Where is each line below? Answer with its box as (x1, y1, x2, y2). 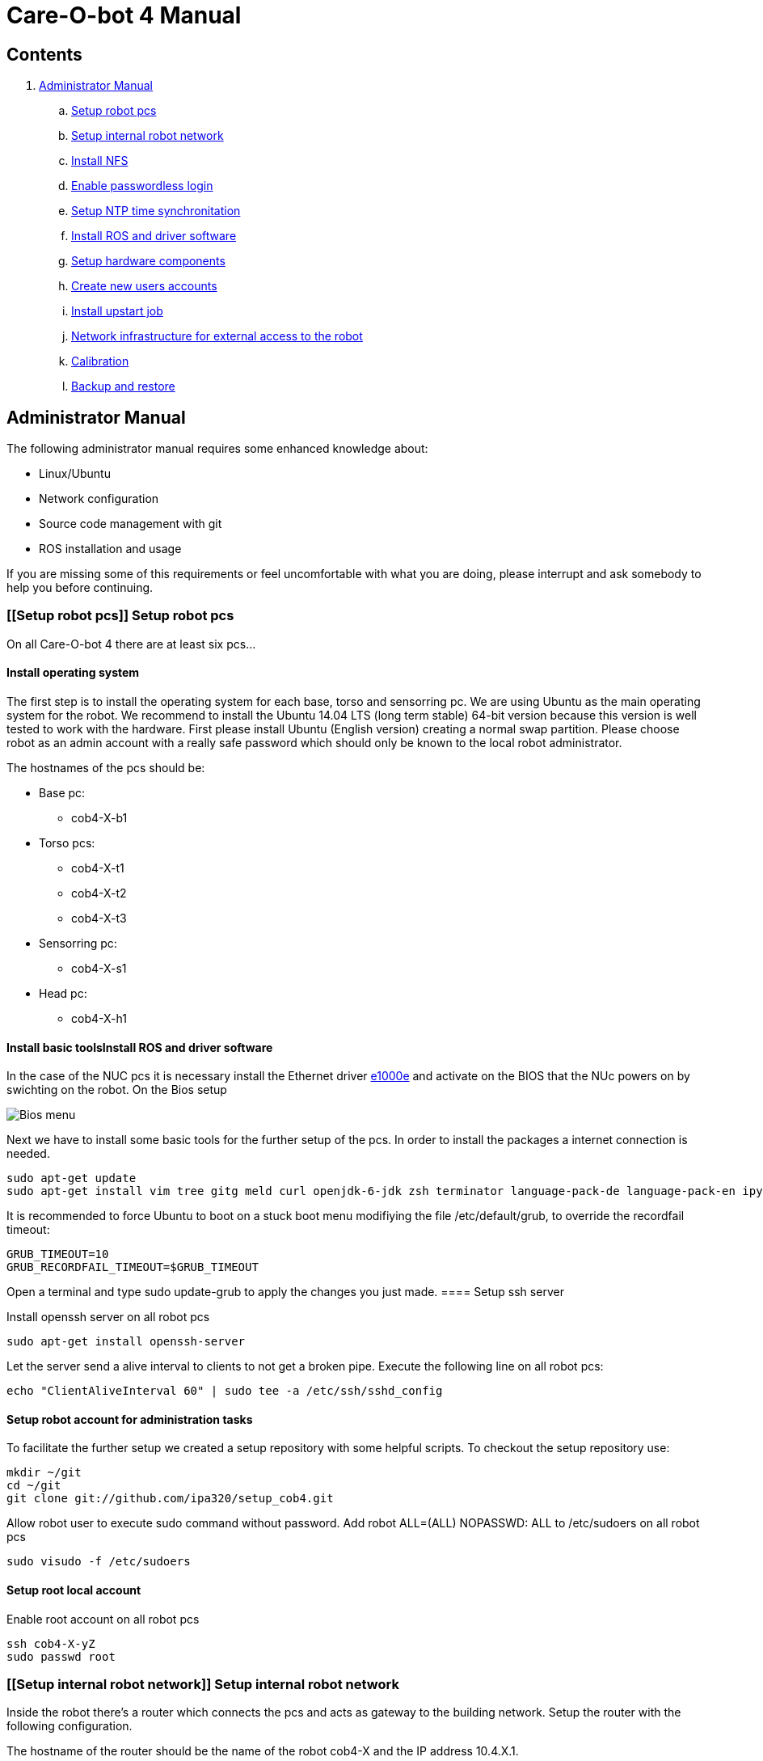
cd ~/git (6, 1479, 61, 1493)
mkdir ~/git (6, 1466, 82, 1480)
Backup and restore (71, 379, 175, 394)
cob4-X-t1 (71, 860, 124, 875)
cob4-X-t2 (71, 885, 127, 900)
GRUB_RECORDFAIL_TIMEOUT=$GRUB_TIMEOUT (6, 1261, 259, 1274)
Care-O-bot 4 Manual (6, 2, 242, 29)
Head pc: (39, 986, 87, 1000)
